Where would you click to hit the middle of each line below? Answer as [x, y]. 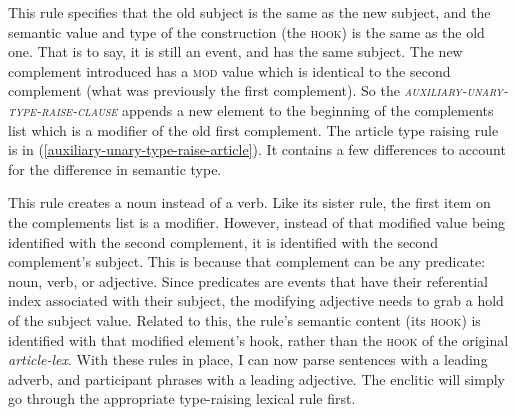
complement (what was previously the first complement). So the [204, 90]
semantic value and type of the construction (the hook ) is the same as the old [246, 31]
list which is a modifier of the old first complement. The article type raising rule [253, 129]
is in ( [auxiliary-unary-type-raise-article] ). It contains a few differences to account [257, 149]
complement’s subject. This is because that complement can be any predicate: [247, 261]
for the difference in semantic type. [115, 168]
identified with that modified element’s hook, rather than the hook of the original [258, 339]
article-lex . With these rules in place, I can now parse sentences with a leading [248, 359]
